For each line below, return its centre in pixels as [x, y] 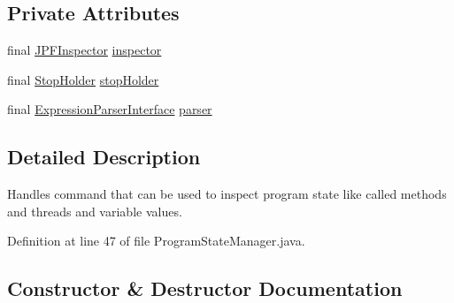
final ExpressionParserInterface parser [110, 109]
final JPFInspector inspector [85, 50]
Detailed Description [104, 157]
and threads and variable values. [95, 211]
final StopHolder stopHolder [83, 79]
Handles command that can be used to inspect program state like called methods [227, 194]
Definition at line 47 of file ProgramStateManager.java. [156, 241]
